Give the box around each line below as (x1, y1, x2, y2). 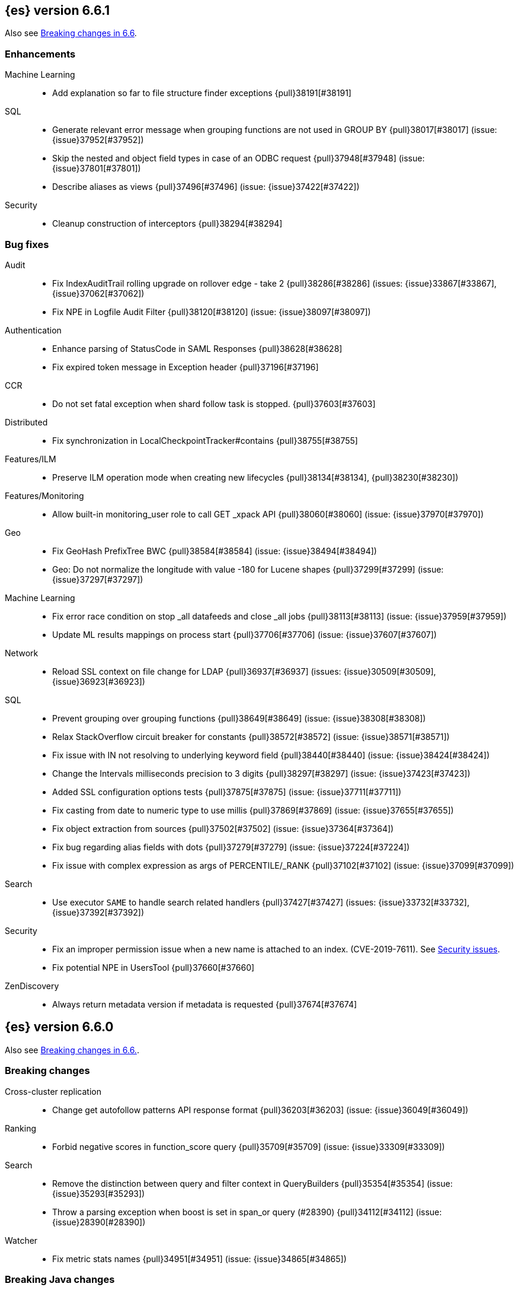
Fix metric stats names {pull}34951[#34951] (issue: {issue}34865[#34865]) (52, 1253, 347, 1264)
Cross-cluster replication (5, 1086, 101, 1097)
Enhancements (5, 47, 76, 60)
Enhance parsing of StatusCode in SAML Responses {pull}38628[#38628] (52, 343, 343, 354)
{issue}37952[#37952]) (52, 135, 144, 145)
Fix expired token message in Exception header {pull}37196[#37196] (52, 361, 319, 372)
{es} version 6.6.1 (5, 3, 110, 18)
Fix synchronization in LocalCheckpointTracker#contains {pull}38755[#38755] (52, 435, 358, 446)
